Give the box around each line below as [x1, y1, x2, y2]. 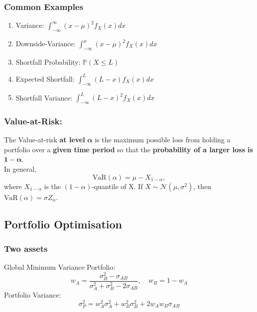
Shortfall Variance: [15, 92, 73, 103]
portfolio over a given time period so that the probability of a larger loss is [4, 144, 253, 154]
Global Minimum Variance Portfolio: [4, 262, 115, 272]
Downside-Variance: [15, 38, 76, 49]
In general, [4, 164, 36, 174]
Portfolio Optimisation [4, 216, 122, 231]
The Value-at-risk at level [4, 134, 85, 145]
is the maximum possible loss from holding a [94, 134, 231, 145]
